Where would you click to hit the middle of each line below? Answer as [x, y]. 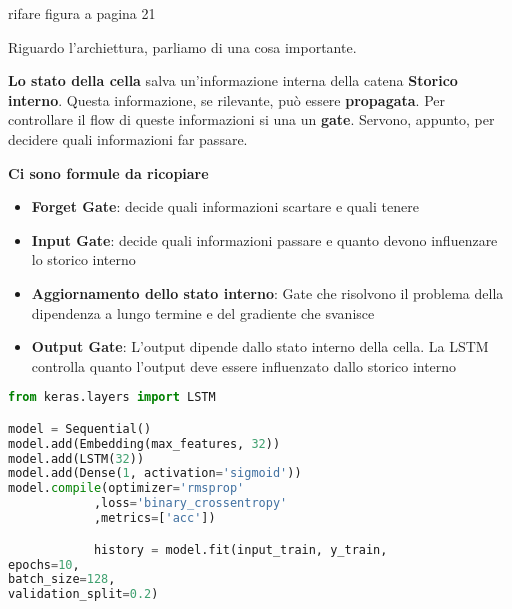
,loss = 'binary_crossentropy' [190, 503]
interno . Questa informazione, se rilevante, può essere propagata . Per [227, 99]
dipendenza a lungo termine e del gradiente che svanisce [203, 312]
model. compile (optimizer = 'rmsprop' [126, 488]
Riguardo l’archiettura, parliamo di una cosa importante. [182, 46]
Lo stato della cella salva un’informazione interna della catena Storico [233, 80]
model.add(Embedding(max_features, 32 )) [144, 443]
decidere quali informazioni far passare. [128, 138]
